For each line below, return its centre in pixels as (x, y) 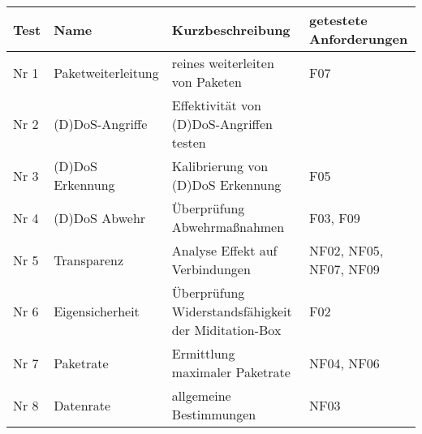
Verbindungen (211, 269)
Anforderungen (359, 39)
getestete (338, 20)
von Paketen (207, 82)
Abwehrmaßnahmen (228, 227)
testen (189, 142)
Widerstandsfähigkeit (232, 311)
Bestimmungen (214, 414)
